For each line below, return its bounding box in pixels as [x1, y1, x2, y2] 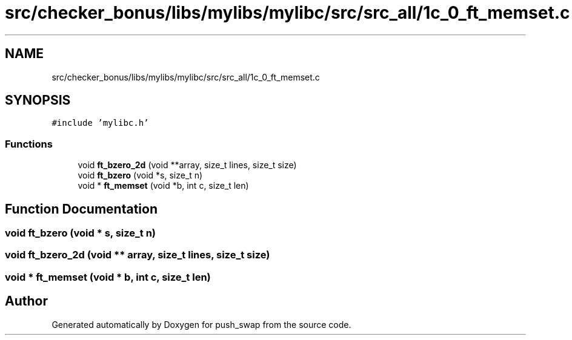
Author [5, 293, 48, 309]
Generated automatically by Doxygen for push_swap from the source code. [52, 319, 351, 330]
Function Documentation [5, 201, 158, 217]
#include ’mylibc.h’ [52, 118, 149, 128]
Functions [5, 137, 53, 150]
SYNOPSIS [5, 93, 71, 108]
